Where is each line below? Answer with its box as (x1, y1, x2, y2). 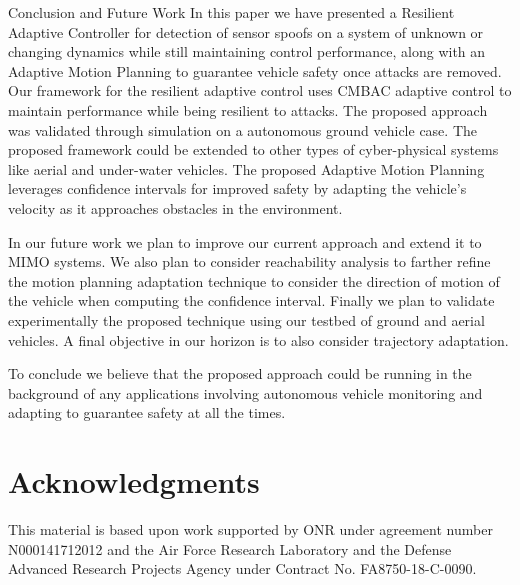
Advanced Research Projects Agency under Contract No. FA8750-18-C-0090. (8, 558, 477, 579)
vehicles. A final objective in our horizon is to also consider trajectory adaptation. (8, 329, 509, 350)
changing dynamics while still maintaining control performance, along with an (8, 41, 486, 62)
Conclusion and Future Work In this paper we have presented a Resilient (8, 2, 455, 22)
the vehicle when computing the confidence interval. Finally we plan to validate (8, 290, 495, 311)
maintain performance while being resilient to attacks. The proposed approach (8, 99, 488, 120)
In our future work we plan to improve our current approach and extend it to (8, 231, 482, 252)
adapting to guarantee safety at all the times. (8, 402, 286, 423)
